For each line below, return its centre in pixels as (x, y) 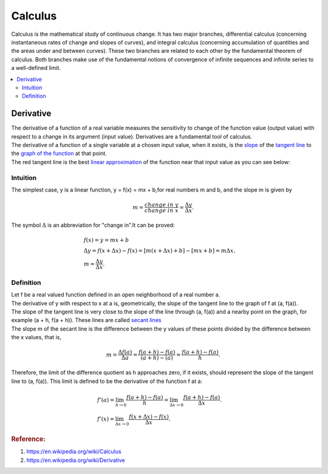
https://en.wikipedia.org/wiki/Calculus (74, 452)
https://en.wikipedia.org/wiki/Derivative (76, 460)
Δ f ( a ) (125, 352)
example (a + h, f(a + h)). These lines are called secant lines (86, 320)
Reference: (28, 439)
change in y (161, 205)
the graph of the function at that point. (59, 153)
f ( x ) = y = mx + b (106, 240)
